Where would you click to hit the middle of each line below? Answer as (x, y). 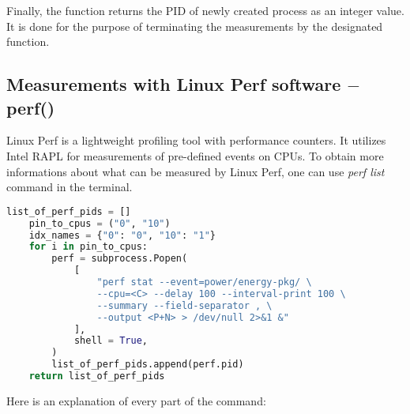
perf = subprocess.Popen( (120, 259)
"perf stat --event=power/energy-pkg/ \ (204, 282)
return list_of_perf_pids (97, 376)
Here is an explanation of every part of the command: (136, 400)
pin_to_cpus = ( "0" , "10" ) (100, 223)
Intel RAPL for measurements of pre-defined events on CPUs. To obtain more (195, 155)
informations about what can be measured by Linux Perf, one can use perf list (196, 171)
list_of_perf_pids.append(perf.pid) (148, 365)
